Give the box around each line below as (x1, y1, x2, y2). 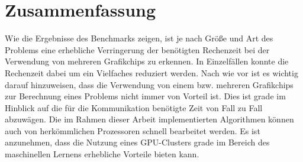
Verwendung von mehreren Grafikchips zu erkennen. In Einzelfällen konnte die (5, 55, 289, 67)
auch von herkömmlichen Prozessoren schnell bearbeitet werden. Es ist (5, 124, 260, 137)
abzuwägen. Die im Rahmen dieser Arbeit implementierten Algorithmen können (5, 113, 294, 125)
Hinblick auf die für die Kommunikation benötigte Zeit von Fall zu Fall (5, 101, 263, 114)
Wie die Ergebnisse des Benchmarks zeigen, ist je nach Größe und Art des (5, 32, 273, 44)
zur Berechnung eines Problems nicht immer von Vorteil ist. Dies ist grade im (5, 90, 286, 102)
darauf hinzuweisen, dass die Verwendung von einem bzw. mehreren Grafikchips (5, 78, 294, 90)
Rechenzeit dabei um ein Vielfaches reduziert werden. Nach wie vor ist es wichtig (5, 66, 298, 79)
